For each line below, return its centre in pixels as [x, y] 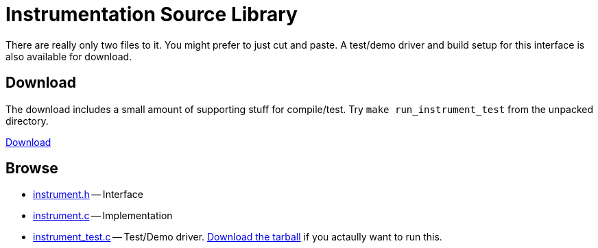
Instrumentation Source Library [152, 14]
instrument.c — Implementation [103, 216]
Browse [32, 169]
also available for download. [69, 56]
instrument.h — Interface [88, 195]
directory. [27, 121]
